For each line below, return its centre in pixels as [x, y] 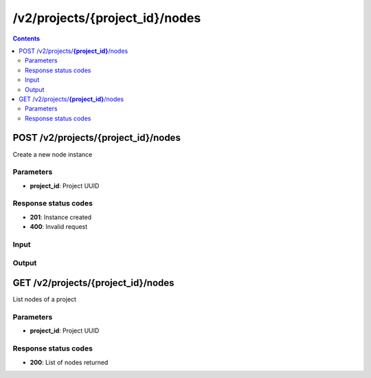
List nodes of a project [45, 300]
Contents [26, 38]
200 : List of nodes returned [69, 362]
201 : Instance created [61, 217]
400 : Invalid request [59, 227]
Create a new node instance [53, 154]
